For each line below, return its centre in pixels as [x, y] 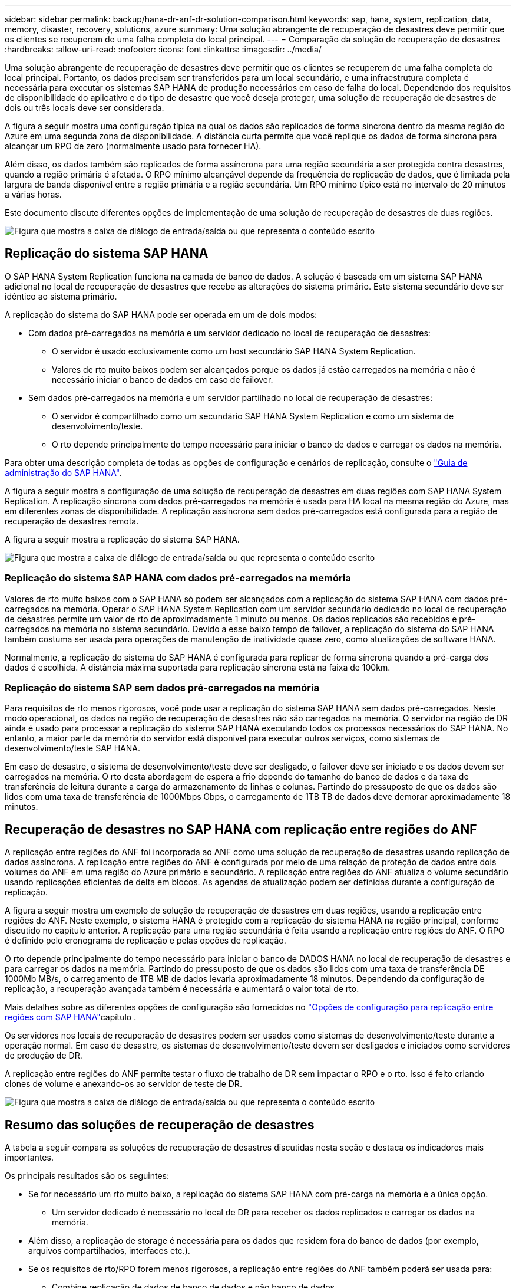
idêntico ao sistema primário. [61, 296]
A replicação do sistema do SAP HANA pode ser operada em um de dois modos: [161, 314]
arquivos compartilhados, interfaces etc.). [109, 1251]
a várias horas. [33, 194]
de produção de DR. [44, 1056]
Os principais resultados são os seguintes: [87, 1176]
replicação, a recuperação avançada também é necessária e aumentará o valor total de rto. [182, 989]
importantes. [29, 1158]
